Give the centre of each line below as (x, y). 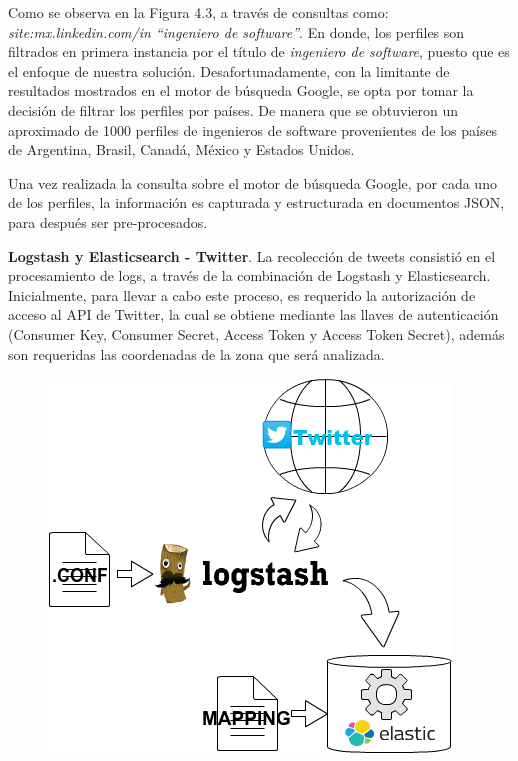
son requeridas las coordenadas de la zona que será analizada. (196, 353)
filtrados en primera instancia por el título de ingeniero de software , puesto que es (259, 51)
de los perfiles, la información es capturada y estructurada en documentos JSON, (256, 202)
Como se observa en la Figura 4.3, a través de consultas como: (198, 12)
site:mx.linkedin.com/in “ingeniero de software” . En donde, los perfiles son (236, 31)
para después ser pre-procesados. (108, 221)
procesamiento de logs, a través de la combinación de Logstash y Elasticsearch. (249, 275)
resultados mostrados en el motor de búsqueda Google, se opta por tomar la (241, 90)
